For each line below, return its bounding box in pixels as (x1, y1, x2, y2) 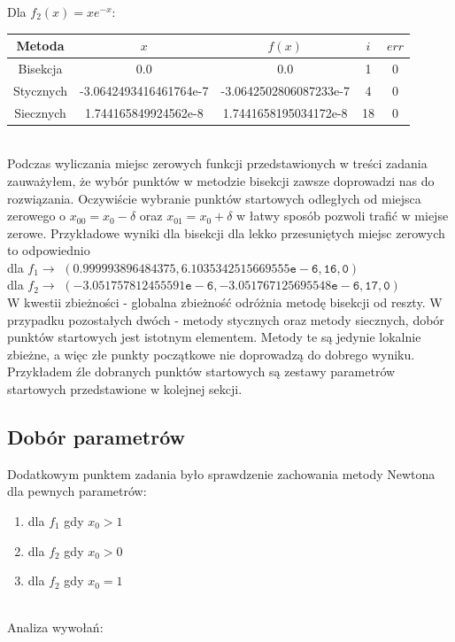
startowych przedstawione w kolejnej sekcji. (7, 380, 243, 398)
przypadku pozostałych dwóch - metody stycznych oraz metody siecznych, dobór (7, 310, 444, 329)
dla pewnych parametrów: (7, 482, 147, 500)
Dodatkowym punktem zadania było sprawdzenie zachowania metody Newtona (7, 464, 436, 483)
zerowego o (7, 206, 66, 225)
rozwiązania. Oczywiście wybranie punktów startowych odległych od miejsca (7, 189, 421, 207)
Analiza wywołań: (7, 618, 104, 637)
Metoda (16, 36, 65, 55)
